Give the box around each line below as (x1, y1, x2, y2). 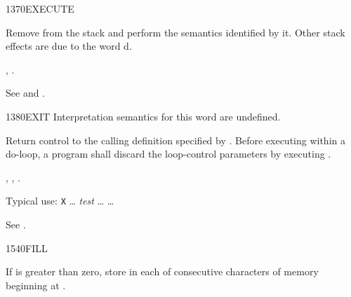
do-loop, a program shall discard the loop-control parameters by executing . (6, 146, 331, 161)
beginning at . (6, 277, 66, 292)
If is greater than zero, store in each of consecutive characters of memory (6, 264, 319, 279)
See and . (6, 85, 45, 100)
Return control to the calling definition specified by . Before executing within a (6, 132, 345, 147)
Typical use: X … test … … (6, 193, 114, 208)
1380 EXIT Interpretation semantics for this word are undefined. (6, 109, 281, 123)
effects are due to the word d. (6, 39, 132, 53)
